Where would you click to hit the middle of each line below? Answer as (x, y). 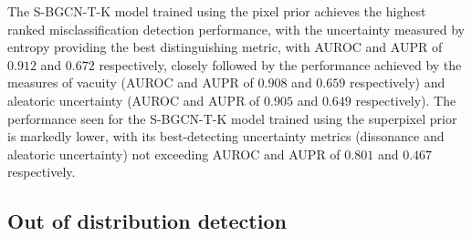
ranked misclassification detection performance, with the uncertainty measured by (236, 29)
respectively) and (397, 82)
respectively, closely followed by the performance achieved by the (280, 64)
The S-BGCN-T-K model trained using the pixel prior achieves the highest (217, 11)
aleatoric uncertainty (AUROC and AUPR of (134, 100)
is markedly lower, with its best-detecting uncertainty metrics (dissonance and (226, 136)
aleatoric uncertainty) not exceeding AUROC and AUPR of (174, 154)
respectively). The (406, 100)
